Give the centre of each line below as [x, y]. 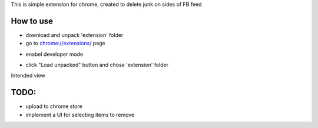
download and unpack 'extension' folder [74, 35]
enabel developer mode [54, 54]
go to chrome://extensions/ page [65, 43]
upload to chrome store [54, 106]
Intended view [28, 76]
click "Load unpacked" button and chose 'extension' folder [97, 65]
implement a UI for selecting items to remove [80, 114]
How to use [32, 21]
